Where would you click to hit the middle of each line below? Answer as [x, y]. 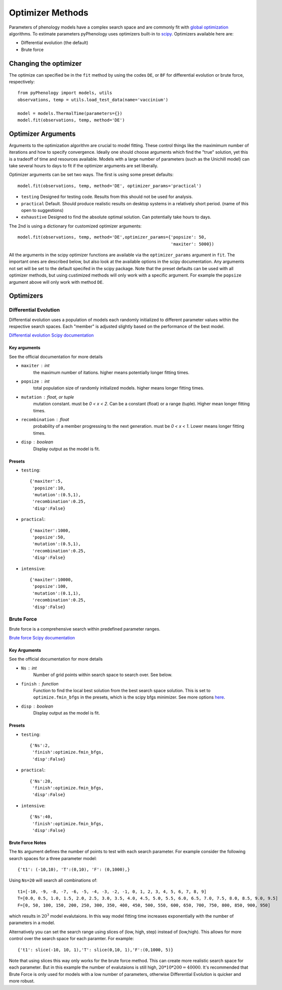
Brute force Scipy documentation [42, 638]
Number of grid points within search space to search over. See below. [103, 675]
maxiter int [35, 366]
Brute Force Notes [28, 843]
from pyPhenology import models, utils [65, 93]
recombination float [45, 419]
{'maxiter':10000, [52, 580]
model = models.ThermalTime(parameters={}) [70, 113]
